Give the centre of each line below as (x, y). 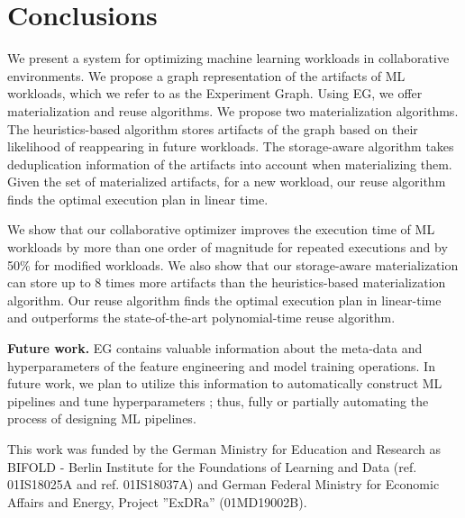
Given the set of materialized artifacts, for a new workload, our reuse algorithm (227, 182)
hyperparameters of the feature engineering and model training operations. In (221, 365)
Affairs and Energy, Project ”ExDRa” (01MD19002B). (157, 501)
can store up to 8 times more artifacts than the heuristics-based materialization (227, 282)
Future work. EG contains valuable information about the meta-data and (215, 348)
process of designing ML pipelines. (102, 418)
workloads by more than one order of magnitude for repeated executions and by (228, 247)
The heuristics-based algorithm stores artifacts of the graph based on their (213, 128)
